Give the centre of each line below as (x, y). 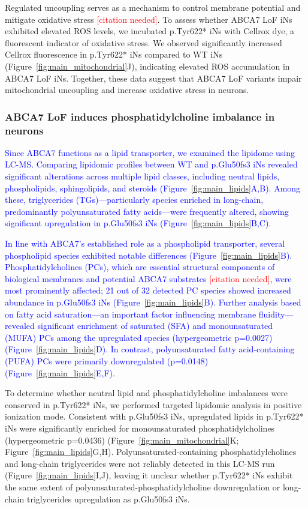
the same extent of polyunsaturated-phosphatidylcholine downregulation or (143, 486)
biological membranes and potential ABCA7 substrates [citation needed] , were (148, 278)
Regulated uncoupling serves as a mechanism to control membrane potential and (153, 7)
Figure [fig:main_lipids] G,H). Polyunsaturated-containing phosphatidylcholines (151, 452)
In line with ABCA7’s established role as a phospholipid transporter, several (145, 243)
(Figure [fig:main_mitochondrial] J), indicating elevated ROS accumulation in (147, 66)
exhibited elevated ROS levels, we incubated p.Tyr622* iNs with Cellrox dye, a (150, 31)
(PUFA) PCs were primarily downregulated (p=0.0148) (107, 360)
